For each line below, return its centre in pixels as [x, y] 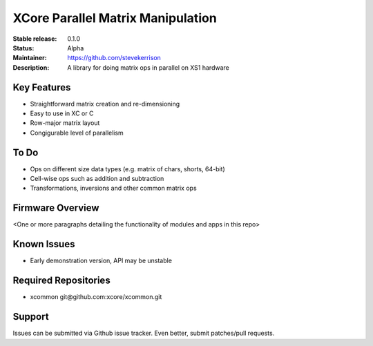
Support [31, 317]
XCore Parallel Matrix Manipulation [115, 18]
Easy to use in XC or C [62, 113]
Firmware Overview [56, 208]
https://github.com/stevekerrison [114, 58]
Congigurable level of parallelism [77, 133]
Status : [23, 48]
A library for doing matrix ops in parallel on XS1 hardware [148, 67]
